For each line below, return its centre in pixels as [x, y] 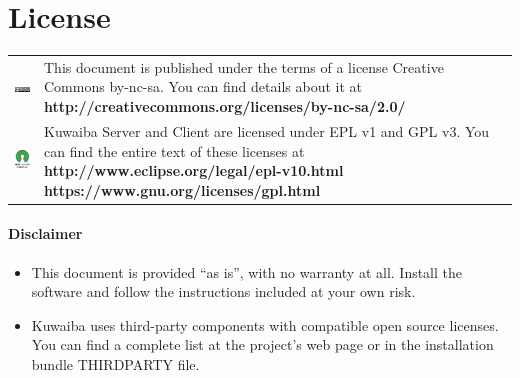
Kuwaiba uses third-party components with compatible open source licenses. [265, 324]
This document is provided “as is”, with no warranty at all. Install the [247, 271]
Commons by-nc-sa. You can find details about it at [203, 86]
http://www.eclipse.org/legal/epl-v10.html [194, 170]
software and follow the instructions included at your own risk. [223, 291]
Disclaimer [45, 233]
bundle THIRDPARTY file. [115, 363]
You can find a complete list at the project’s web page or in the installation [262, 344]
